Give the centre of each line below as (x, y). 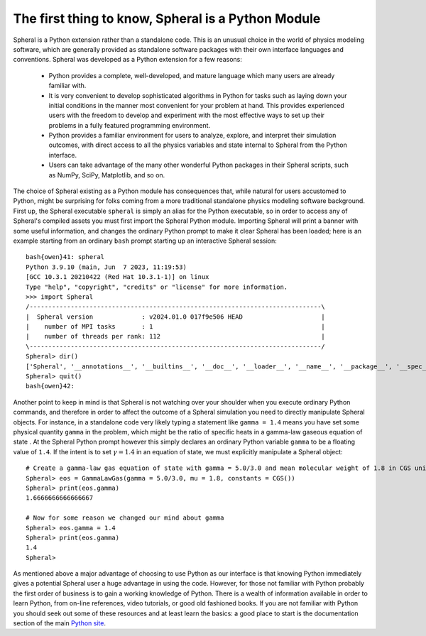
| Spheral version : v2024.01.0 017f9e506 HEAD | (176, 317)
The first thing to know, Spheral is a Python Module (167, 18)
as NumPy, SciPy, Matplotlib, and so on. (107, 175)
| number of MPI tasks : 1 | (176, 327)
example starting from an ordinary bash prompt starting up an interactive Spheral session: (145, 241)
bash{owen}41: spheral (65, 257)
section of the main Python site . (60, 623)
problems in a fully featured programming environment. (130, 125)
